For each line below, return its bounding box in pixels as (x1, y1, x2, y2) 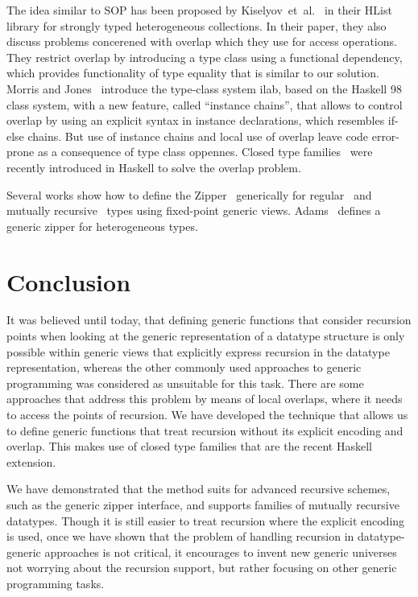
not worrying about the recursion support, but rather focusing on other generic (6, 559, 397, 576)
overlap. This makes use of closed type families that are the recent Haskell (6, 438, 372, 455)
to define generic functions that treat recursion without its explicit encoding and (6, 422, 404, 438)
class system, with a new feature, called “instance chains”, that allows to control (6, 96, 403, 113)
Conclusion (6, 265, 131, 298)
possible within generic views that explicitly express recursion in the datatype (6, 343, 390, 360)
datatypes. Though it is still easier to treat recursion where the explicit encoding (6, 512, 405, 529)
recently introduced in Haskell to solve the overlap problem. (6, 159, 301, 175)
